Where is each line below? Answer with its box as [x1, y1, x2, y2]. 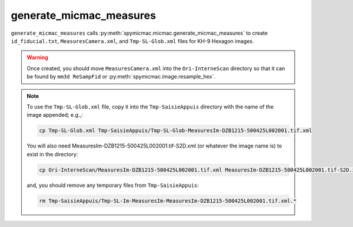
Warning [26, 54, 48, 61]
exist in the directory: [26, 150, 78, 157]
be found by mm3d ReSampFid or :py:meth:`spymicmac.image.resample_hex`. [26, 73, 216, 80]
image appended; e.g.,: [26, 111, 83, 119]
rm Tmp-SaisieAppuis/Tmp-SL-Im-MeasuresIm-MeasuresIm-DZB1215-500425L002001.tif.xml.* [39, 198, 297, 204]
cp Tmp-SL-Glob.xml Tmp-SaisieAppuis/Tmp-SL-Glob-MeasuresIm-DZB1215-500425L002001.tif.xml [39, 127, 312, 134]
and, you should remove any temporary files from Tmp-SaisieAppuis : [26, 182, 199, 189]
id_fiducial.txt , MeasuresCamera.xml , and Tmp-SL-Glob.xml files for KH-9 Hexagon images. [11, 37, 254, 44]
